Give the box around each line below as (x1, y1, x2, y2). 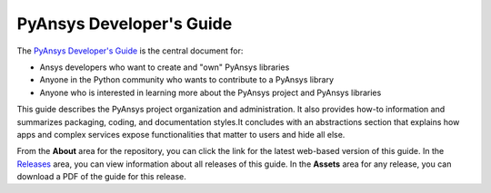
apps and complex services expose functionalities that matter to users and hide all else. (16, 129, 346, 140)
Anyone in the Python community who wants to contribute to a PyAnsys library (39, 74, 335, 85)
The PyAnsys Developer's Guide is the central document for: (16, 45, 244, 56)
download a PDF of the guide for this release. (16, 171, 186, 182)
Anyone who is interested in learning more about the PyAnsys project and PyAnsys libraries (39, 87, 382, 98)
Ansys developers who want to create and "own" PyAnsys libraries (39, 62, 290, 72)
